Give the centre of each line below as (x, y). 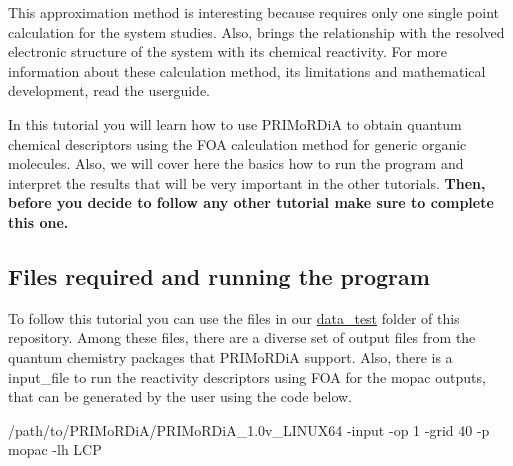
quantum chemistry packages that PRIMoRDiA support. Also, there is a (230, 356)
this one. (38, 221)
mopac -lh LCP (55, 449)
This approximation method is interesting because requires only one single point (254, 12)
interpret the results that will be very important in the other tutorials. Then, (247, 182)
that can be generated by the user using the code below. (180, 396)
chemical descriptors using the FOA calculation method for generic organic (237, 143)
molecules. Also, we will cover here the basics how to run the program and (236, 163)
